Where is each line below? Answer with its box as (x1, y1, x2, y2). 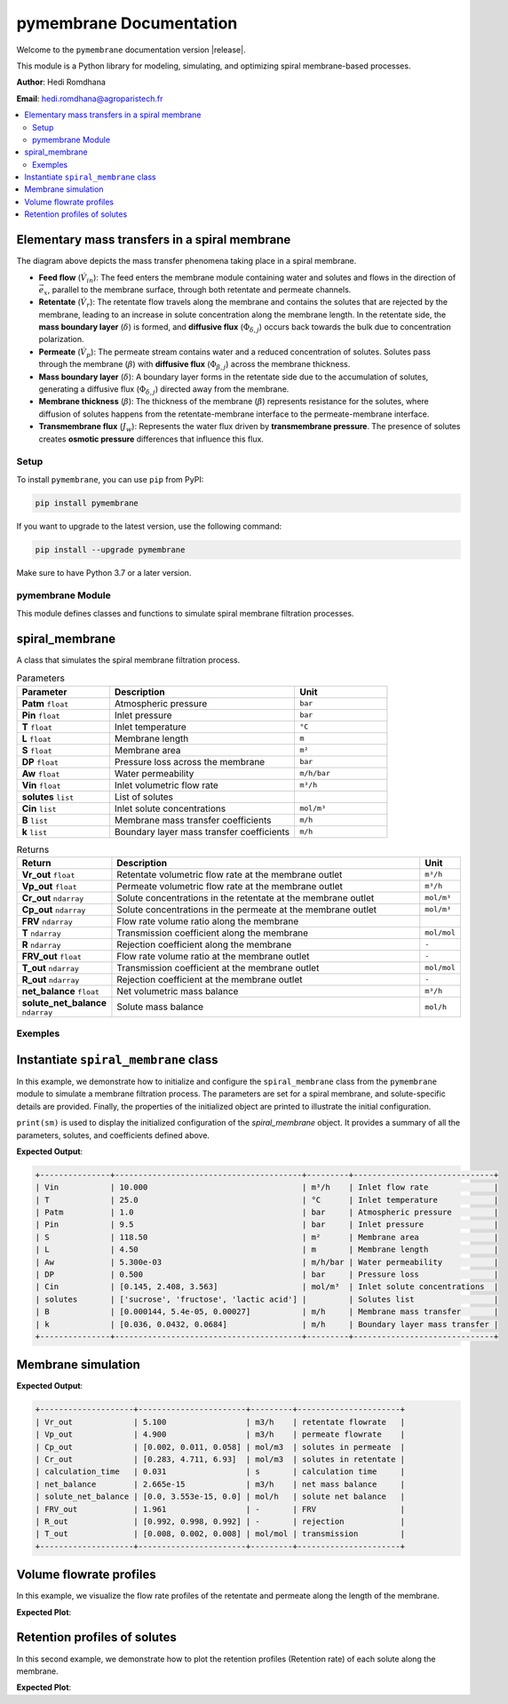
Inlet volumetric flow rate (114, 778, 219, 791)
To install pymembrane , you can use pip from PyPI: (16, 474, 204, 484)
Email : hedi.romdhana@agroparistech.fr (16, 93, 163, 104)
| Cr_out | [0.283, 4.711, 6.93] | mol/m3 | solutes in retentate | (35, 1454, 406, 1465)
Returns (16, 843, 50, 856)
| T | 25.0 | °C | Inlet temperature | (35, 1195, 499, 1205)
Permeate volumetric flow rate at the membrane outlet (116, 880, 344, 892)
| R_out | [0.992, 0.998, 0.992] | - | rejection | (35, 1516, 406, 1526)
